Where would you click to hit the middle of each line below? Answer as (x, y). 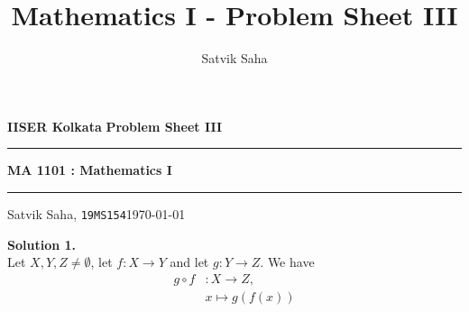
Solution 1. (42, 244)
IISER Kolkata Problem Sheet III (115, 126)
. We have (287, 262)
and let (189, 262)
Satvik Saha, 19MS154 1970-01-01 (97, 213)
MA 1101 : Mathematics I (90, 170)
